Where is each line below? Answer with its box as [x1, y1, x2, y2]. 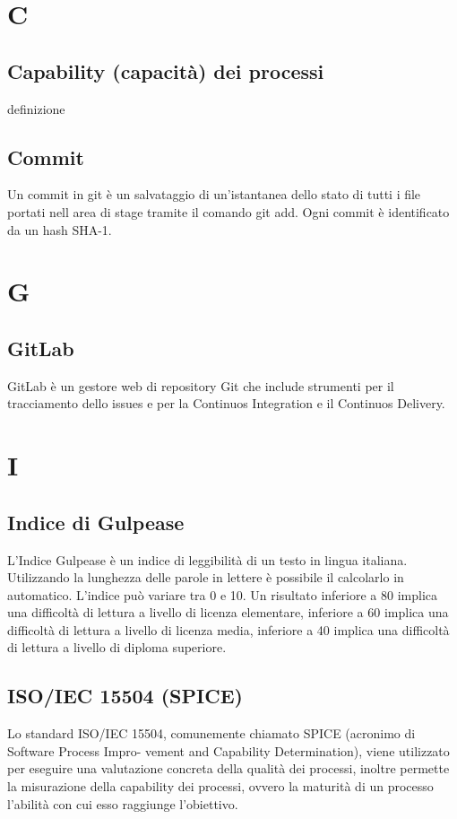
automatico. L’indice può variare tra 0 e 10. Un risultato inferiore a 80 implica [7, 585, 438, 604]
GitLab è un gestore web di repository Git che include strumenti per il [7, 376, 394, 395]
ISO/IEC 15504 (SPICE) [7, 682, 243, 710]
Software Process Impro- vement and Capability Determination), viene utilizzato [7, 741, 450, 760]
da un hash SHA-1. [7, 220, 112, 239]
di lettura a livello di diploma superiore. [7, 638, 227, 657]
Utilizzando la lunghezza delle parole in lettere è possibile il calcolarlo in [7, 568, 404, 587]
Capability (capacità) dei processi [7, 57, 324, 84]
